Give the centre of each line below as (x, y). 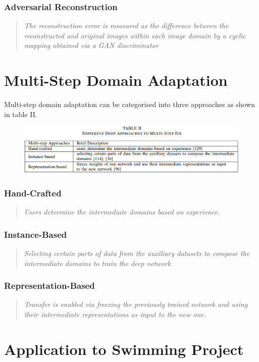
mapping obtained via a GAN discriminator (91, 45)
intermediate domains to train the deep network (97, 263)
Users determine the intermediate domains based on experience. (122, 212)
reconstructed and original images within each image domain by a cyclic (135, 35)
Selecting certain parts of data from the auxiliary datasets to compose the (137, 253)
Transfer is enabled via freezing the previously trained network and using (136, 304)
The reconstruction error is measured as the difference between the (126, 25)
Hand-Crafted (33, 193)
